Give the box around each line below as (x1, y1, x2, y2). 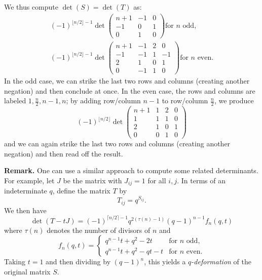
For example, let (4, 175, 55, 185)
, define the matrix (52, 185, 110, 196)
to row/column (162, 95, 208, 106)
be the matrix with (63, 175, 122, 185)
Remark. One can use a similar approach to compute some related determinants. (4, 165, 258, 176)
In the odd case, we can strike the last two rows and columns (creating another (4, 75, 250, 86)
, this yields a (144, 256, 186, 267)
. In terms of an (177, 175, 226, 185)
